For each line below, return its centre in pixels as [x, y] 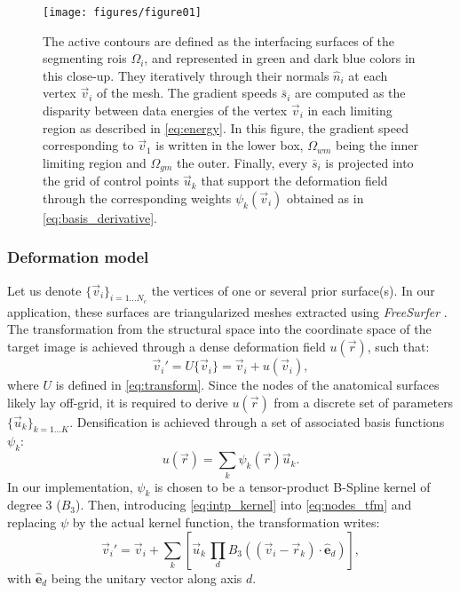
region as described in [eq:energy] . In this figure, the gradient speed [226, 127]
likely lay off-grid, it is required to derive [118, 402]
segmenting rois [85, 58]
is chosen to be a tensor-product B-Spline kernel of [292, 486]
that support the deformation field [294, 181]
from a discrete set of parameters [364, 402]
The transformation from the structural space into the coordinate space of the [219, 329]
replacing [32, 522]
